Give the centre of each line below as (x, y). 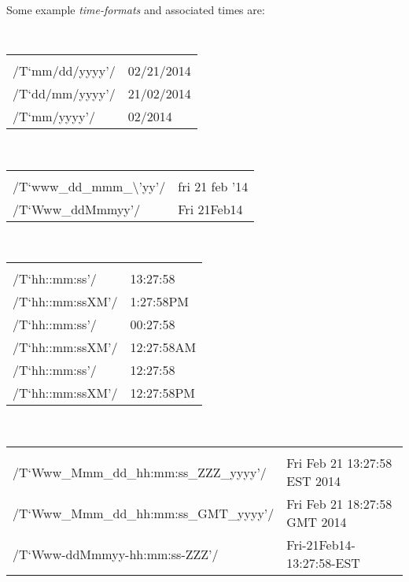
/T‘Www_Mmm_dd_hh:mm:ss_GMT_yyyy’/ (144, 513)
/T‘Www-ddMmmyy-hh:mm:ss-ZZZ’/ (116, 554)
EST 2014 (314, 481)
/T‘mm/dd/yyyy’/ (64, 71)
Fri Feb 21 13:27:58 (339, 463)
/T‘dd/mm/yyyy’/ (64, 94)
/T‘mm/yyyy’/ (54, 117)
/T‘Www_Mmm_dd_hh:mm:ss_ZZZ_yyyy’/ (140, 472)
